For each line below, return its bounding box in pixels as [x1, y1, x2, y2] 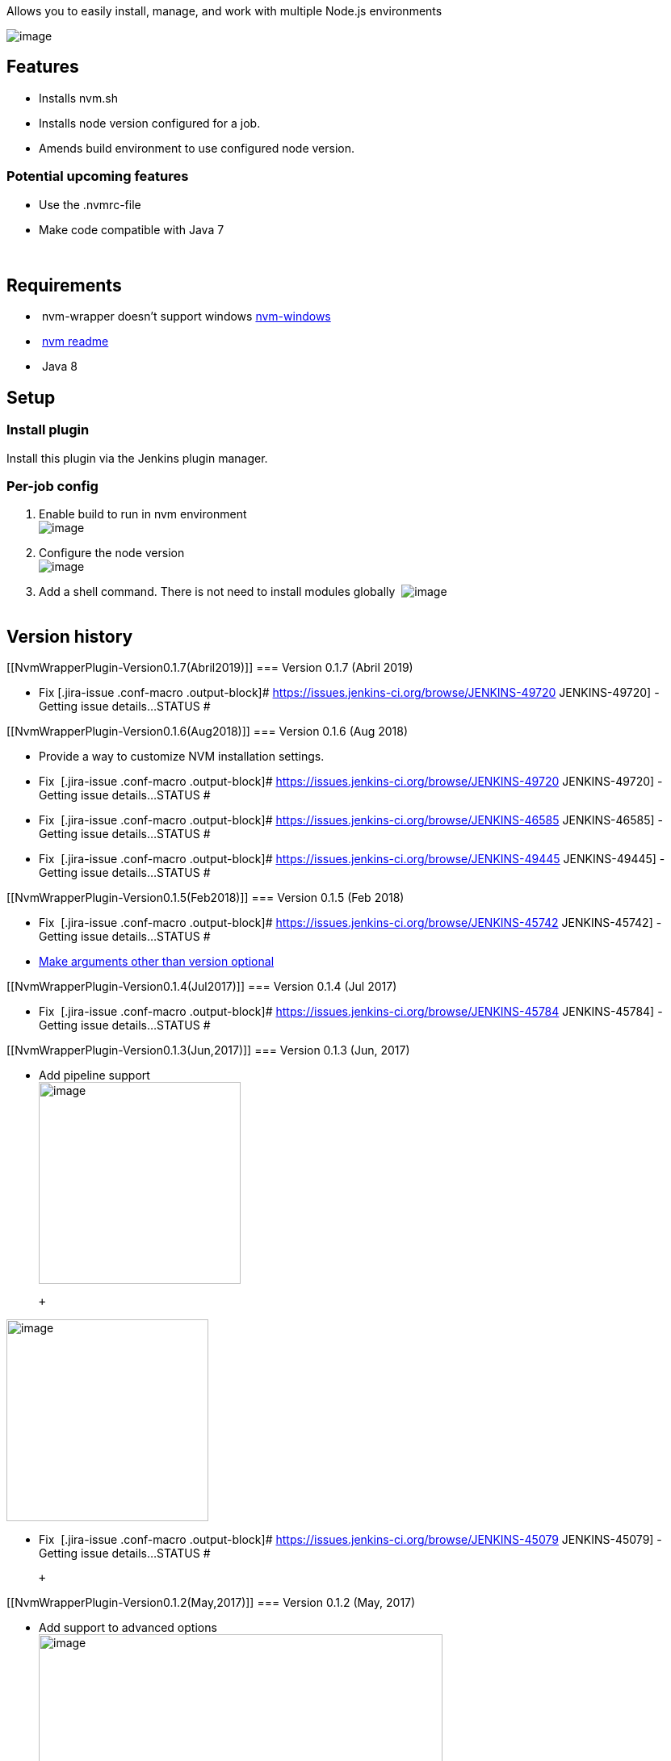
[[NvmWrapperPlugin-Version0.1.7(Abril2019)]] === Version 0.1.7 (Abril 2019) [6, 660, 413, 675]
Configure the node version [39, 546, 185, 560]
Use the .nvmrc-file [39, 197, 141, 212]
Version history [6, 626, 133, 647]
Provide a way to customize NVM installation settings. [39, 749, 325, 764]
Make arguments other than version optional [39, 954, 275, 969]
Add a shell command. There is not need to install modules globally [39, 585, 396, 599]
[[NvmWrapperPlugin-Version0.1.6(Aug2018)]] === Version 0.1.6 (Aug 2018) [6, 724, 409, 739]
